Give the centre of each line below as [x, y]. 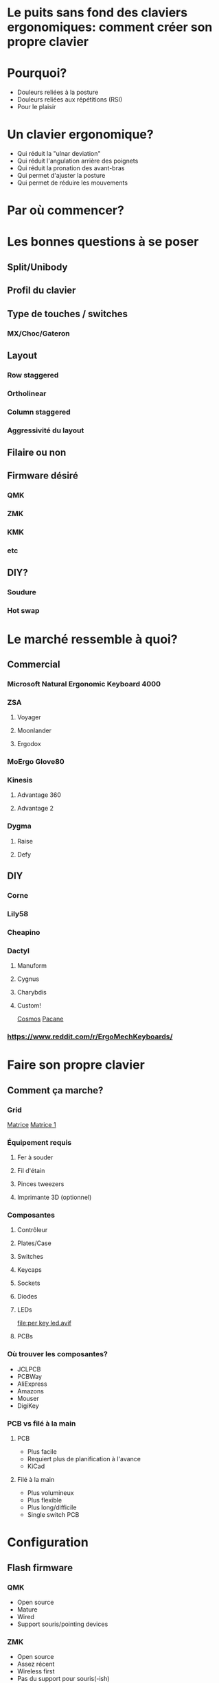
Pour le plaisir [36, 107]
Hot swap [23, 611]
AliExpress [32, 1384]
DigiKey [28, 1406]
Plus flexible [45, 1500]
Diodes [27, 1297]
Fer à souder [35, 1157]
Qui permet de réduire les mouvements [72, 183]
